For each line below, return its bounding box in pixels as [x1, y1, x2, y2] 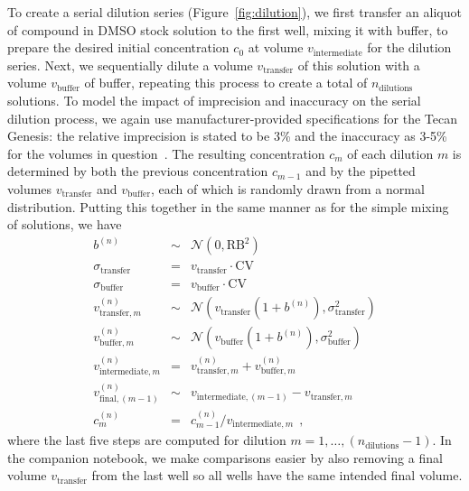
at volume [248, 38, 304, 57]
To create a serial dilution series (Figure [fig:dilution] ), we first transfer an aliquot [7, 3, 462, 21]
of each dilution [347, 144, 434, 162]
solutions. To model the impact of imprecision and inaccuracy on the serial [7, 90, 421, 109]
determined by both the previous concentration [7, 162, 268, 181]
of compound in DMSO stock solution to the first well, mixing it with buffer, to [7, 20, 448, 39]
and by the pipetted [305, 162, 416, 181]
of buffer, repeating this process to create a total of [84, 73, 368, 92]
